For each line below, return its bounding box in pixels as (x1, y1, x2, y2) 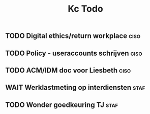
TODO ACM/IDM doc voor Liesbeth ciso (5, 66, 131, 74)
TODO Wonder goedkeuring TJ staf (5, 100, 118, 109)
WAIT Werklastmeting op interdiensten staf (5, 83, 145, 92)
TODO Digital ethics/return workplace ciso (5, 31, 141, 41)
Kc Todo (68, 3, 103, 15)
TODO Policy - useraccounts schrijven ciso (5, 49, 142, 57)
